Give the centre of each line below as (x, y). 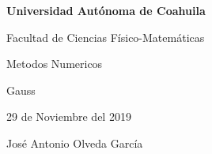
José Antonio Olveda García (75, 143)
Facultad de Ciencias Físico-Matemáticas (106, 37)
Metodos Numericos (55, 64)
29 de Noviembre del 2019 (69, 116)
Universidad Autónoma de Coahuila (106, 10)
